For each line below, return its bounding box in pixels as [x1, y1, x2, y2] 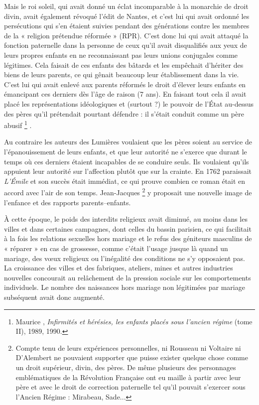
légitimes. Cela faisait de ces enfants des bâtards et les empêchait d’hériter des [4, 59, 244, 70]
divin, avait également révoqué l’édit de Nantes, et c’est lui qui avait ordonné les [4, 10, 250, 21]
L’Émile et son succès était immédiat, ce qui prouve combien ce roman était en [4, 175, 246, 186]
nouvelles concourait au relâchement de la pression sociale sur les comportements [4, 272, 251, 282]
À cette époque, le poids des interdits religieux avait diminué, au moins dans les [4, 214, 248, 224]
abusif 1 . [4, 119, 32, 130]
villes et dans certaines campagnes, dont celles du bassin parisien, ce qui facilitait [4, 223, 252, 234]
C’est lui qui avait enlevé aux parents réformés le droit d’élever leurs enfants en [4, 79, 246, 89]
